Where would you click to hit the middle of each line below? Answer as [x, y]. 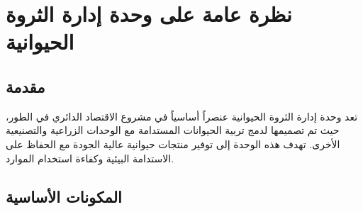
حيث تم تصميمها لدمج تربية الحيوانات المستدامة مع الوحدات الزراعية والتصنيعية [173, 130]
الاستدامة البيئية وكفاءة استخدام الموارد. [90, 158]
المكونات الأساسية [64, 196]
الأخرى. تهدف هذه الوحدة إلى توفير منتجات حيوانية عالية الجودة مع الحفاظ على [173, 144]
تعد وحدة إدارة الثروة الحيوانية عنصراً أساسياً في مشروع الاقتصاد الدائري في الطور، [182, 116]
